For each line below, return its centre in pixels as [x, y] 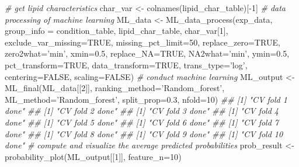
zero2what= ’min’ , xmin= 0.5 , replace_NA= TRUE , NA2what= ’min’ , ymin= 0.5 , [147, 53]
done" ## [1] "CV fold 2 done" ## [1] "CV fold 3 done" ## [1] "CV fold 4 [142, 111]
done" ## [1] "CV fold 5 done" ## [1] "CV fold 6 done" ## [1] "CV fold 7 [142, 122]
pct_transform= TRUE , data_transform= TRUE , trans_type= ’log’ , [126, 65]
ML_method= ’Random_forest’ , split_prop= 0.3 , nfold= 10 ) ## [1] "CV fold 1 [146, 99]
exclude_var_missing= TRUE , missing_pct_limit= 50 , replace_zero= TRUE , [142, 42]
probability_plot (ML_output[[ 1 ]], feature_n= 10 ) [93, 156]
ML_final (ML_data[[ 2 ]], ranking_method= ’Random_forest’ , [115, 88]
